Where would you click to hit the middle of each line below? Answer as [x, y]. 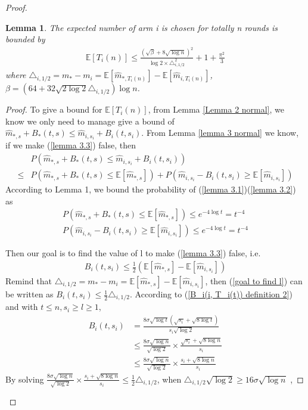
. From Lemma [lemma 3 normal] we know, [220, 133]
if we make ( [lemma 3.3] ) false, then [71, 145]
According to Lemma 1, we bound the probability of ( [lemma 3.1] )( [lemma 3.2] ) [151, 189]
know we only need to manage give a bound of [90, 121]
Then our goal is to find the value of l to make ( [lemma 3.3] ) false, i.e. [133, 253]
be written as [29, 294]
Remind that [29, 281]
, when [169, 379]
